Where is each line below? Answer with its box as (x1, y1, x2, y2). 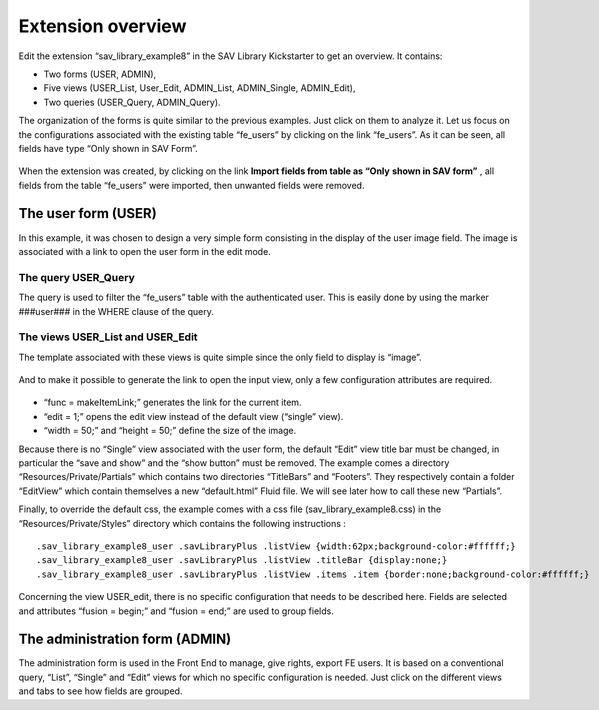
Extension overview (18, 15, 187, 37)
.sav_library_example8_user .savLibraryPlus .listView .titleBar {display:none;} (36, 555, 448, 566)
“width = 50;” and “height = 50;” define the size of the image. (43, 425, 297, 437)
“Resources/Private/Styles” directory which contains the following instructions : (18, 517, 347, 529)
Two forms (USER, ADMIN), (43, 68, 157, 80)
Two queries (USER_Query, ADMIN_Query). (43, 96, 221, 108)
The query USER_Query (18, 270, 135, 284)
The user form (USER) (18, 205, 157, 222)
